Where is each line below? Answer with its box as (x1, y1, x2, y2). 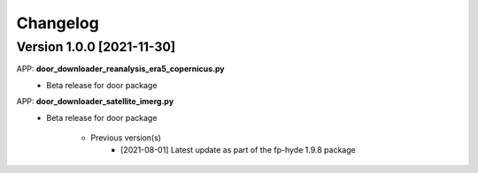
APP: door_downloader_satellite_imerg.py (16, 96, 174, 107)
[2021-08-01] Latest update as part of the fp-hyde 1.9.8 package (120, 145, 356, 155)
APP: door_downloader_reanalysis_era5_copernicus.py (16, 64, 225, 74)
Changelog (16, 13, 99, 33)
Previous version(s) (90, 132, 162, 143)
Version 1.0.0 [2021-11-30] (16, 39, 176, 55)
